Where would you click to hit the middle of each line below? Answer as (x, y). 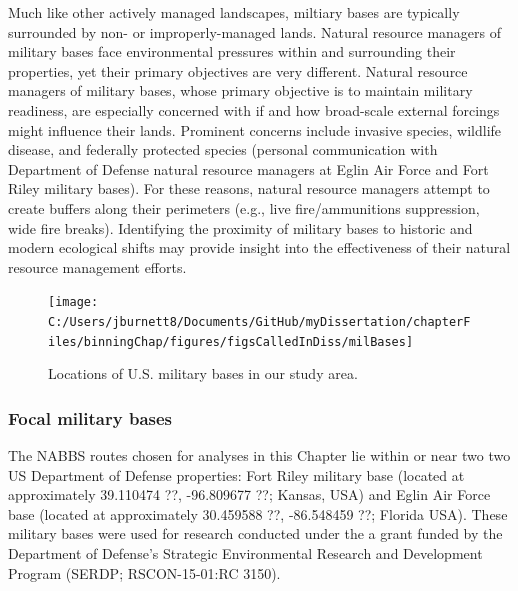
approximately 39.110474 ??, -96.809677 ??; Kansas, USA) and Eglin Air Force (249, 494)
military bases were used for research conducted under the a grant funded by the (255, 533)
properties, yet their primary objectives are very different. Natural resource (238, 70)
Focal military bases (90, 417)
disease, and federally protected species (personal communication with (223, 149)
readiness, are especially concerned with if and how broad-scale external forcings (254, 109)
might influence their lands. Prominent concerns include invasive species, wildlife (255, 129)
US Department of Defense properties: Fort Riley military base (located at (236, 474)
